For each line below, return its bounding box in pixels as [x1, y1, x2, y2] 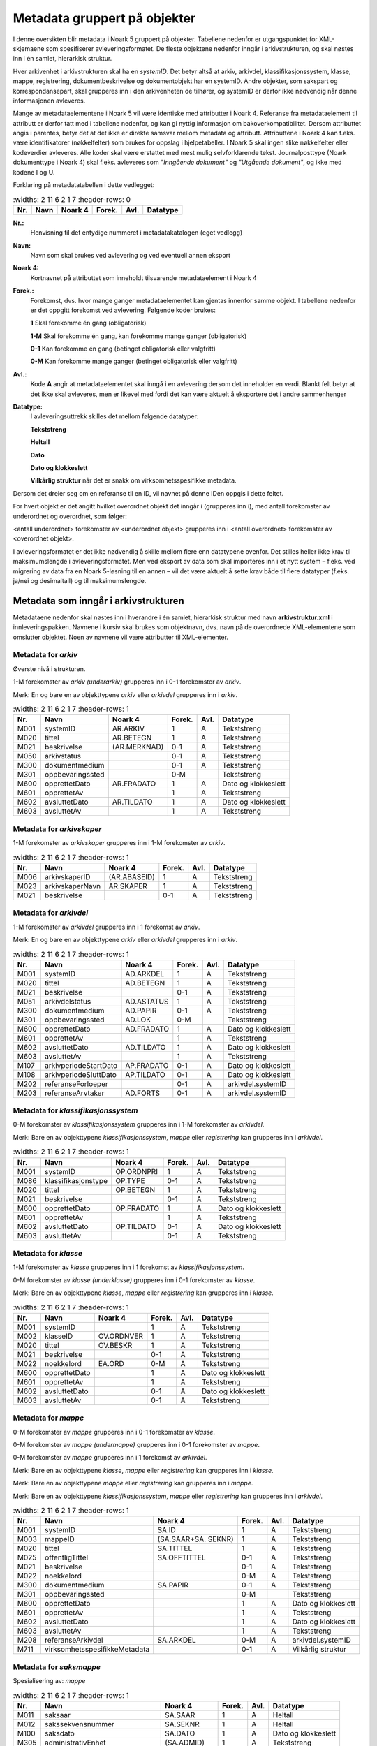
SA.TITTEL [157, 1543, 193, 1553]
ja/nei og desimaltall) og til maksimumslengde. [13, 576, 147, 585]
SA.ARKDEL [157, 1635, 197, 1645]
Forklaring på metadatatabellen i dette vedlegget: [13, 181, 155, 189]
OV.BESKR [98, 1340, 133, 1350]
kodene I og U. [13, 168, 55, 176]
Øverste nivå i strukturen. [13, 664, 86, 673]
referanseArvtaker [44, 1088, 105, 1098]
